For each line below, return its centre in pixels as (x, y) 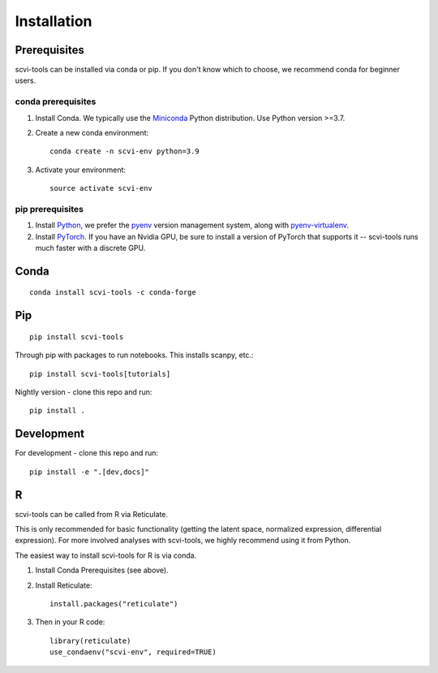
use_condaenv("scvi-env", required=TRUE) (133, 652)
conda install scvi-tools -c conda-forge (113, 293)
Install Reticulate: (64, 585)
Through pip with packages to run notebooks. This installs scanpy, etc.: (134, 355)
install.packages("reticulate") (114, 604)
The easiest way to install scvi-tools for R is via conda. (106, 555)
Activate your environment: (80, 170)
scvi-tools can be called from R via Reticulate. (92, 514)
